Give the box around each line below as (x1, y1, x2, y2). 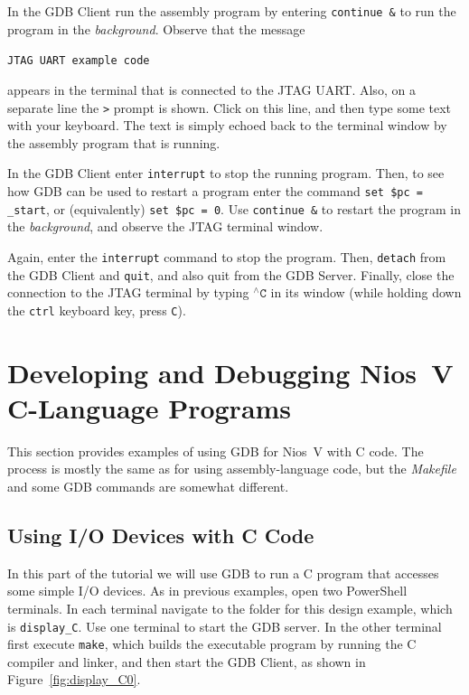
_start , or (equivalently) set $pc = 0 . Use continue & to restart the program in (7, 199, 462, 218)
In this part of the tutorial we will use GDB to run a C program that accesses (7, 563, 439, 582)
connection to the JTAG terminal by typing (7, 283, 249, 302)
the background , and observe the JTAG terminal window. (7, 217, 324, 236)
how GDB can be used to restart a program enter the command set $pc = (7, 182, 423, 200)
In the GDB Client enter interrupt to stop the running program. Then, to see (7, 164, 445, 183)
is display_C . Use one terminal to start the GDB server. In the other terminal (7, 616, 442, 635)
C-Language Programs (7, 389, 292, 426)
